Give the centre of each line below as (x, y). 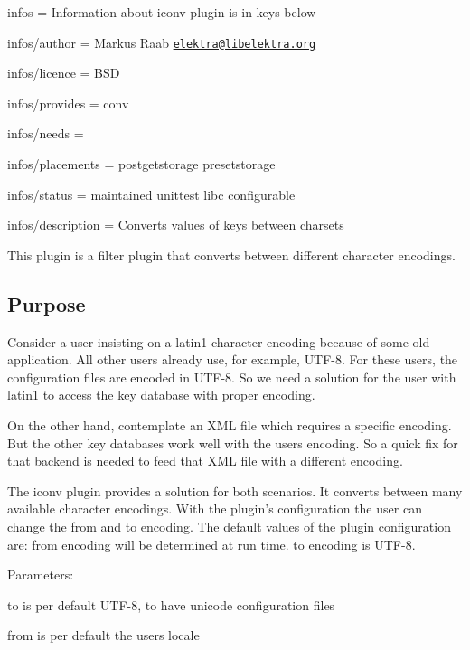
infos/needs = (46, 133)
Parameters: (41, 575)
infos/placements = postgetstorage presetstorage (141, 164)
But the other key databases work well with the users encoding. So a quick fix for (233, 443)
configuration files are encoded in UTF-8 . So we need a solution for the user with (232, 377)
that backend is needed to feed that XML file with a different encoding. (205, 461)
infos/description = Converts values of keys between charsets (176, 225)
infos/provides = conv (68, 103)
